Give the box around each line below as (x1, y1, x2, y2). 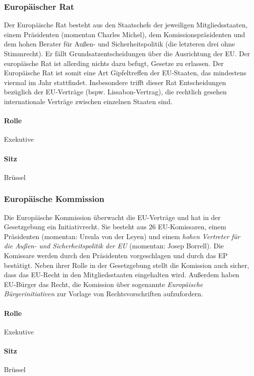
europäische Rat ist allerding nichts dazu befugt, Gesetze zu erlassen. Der (4, 58, 224, 68)
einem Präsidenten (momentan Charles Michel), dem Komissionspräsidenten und (4, 29, 245, 39)
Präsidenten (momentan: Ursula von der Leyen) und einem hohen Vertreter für (4, 231, 240, 241)
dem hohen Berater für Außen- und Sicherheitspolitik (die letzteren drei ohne (4, 39, 235, 49)
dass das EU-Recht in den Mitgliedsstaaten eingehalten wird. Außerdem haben (4, 269, 239, 280)
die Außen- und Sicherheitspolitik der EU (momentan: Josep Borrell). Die (4, 241, 224, 251)
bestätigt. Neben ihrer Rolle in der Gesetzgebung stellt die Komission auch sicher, (4, 260, 249, 270)
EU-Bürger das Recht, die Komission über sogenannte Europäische (4, 279, 203, 289)
